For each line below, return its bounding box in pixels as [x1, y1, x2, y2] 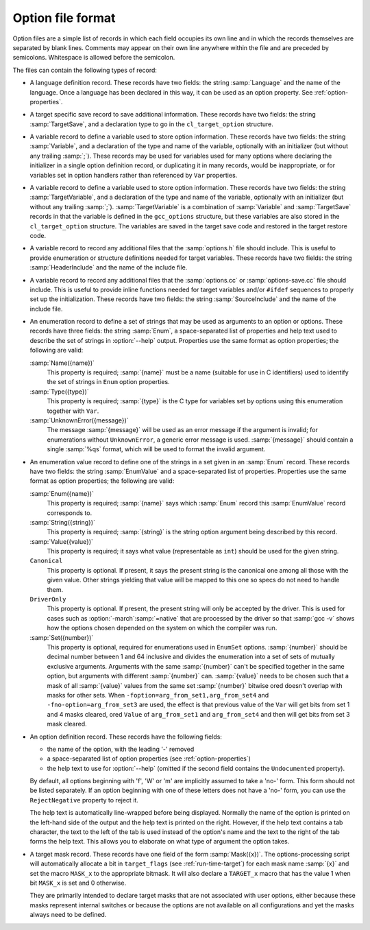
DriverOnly [29, 595, 66, 604]
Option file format [12, 10, 116, 25]
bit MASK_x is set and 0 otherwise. [29, 879, 127, 887]
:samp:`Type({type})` [29, 387, 89, 396]
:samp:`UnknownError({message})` [29, 416, 129, 425]
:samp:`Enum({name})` [29, 489, 94, 497]
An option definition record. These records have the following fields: [29, 732, 223, 741]
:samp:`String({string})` [29, 518, 96, 526]
